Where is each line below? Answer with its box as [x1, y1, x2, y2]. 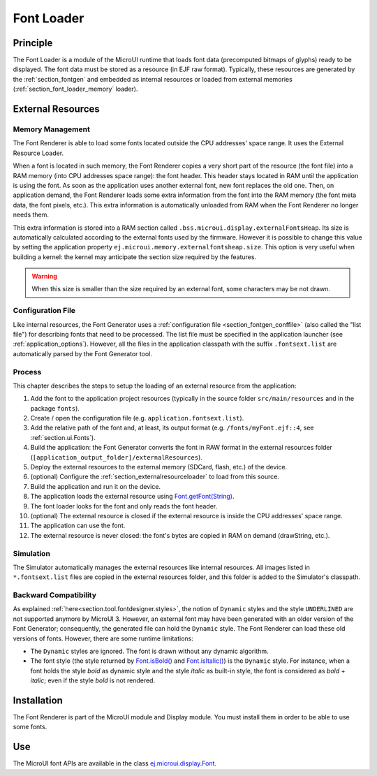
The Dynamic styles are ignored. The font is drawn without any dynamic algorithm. [30, 647, 269, 656]
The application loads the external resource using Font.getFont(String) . [30, 492, 235, 501]
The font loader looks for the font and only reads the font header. [30, 502, 218, 510]
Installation [13, 695, 63, 706]
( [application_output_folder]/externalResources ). [30, 453, 202, 461]
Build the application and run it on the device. [30, 482, 161, 490]
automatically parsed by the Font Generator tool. [13, 349, 153, 358]
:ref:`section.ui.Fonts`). [30, 433, 96, 441]
